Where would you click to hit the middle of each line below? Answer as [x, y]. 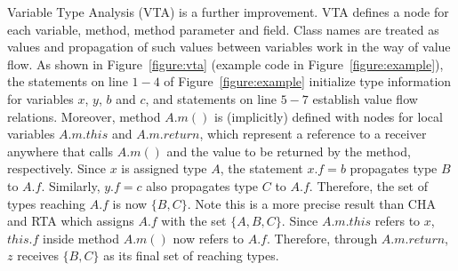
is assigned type [164, 168]
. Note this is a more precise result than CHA [311, 203]
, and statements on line [211, 98]
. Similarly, [71, 185]
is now [130, 203]
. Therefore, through [322, 238]
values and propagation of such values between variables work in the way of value [229, 47]
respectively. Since [56, 168]
